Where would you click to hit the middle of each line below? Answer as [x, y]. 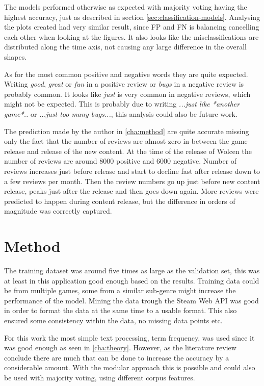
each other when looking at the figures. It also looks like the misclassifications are [131, 36]
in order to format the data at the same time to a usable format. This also [121, 310]
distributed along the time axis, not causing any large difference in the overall [125, 47]
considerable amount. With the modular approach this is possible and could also [130, 367]
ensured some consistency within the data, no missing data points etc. [113, 320]
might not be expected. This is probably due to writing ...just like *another [122, 104]
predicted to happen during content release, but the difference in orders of [120, 201]
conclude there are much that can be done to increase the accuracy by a [117, 357]
